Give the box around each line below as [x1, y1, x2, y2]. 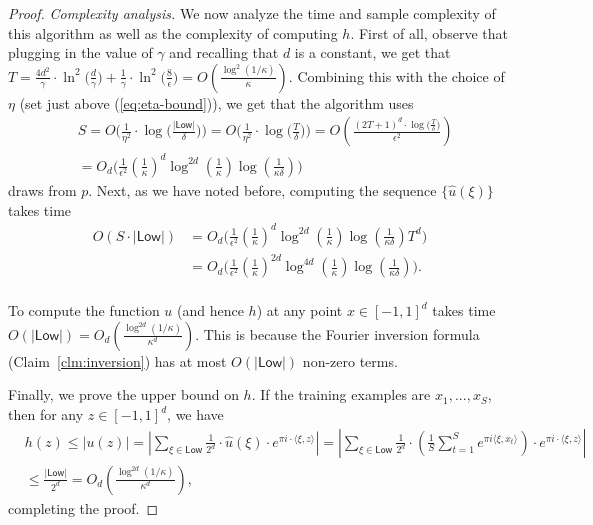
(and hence [177, 300, 244, 321]
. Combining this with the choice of [288, 65, 505, 86]
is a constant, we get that [294, 42, 451, 63]
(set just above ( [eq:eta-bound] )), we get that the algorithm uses [19, 92, 414, 113]
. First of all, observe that [350, 22, 508, 43]
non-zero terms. [302, 350, 398, 371]
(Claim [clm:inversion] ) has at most [8, 350, 227, 371]
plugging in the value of [8, 42, 153, 63]
